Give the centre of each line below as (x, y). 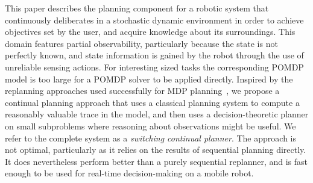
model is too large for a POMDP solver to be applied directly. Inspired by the (149, 79)
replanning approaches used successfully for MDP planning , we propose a (142, 91)
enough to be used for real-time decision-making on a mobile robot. (129, 173)
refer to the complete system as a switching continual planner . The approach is (150, 138)
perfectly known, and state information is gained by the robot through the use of (154, 55)
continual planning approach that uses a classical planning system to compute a (152, 102)
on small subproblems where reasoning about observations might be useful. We (150, 126)
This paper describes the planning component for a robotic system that (137, 8)
